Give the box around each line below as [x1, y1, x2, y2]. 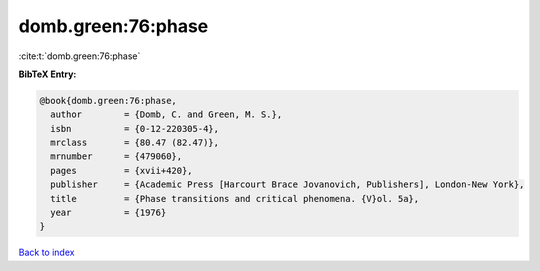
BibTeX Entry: [18, 68, 77, 80]
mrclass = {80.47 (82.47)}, [50, 137, 220, 149]
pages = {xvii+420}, [50, 165, 194, 176]
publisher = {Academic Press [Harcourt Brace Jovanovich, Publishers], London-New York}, [50, 179, 525, 190]
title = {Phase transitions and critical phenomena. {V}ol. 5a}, [50, 193, 420, 204]
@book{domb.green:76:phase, [39, 95, 177, 106]
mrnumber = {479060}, [50, 151, 183, 162]
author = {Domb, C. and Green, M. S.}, [50, 109, 283, 120]
